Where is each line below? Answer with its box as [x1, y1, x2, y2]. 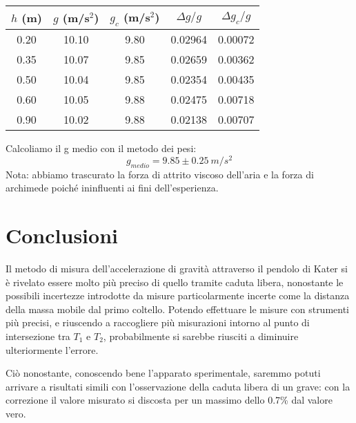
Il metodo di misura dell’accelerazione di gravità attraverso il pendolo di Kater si [6, 261, 348, 275]
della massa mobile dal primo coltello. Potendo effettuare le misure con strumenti [6, 301, 350, 316]
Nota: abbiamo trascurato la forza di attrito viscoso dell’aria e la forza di [6, 167, 314, 181]
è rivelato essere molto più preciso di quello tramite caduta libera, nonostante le [6, 274, 344, 289]
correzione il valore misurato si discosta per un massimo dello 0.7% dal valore [6, 393, 333, 407]
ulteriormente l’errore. [6, 342, 99, 357]
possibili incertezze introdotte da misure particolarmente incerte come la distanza [6, 288, 350, 303]
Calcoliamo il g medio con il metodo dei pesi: [6, 141, 197, 156]
